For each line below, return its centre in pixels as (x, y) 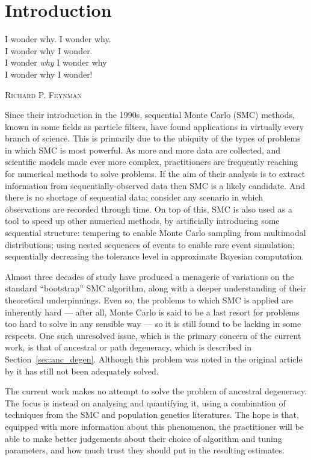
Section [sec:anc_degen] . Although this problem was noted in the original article (154, 359)
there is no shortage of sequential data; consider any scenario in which (134, 197)
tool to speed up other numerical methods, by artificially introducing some (142, 221)
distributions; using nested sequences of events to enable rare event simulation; (150, 244)
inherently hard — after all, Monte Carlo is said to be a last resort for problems (152, 312)
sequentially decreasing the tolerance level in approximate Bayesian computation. (155, 256)
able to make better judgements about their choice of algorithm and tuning (143, 438)
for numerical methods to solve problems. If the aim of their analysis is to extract (155, 174)
